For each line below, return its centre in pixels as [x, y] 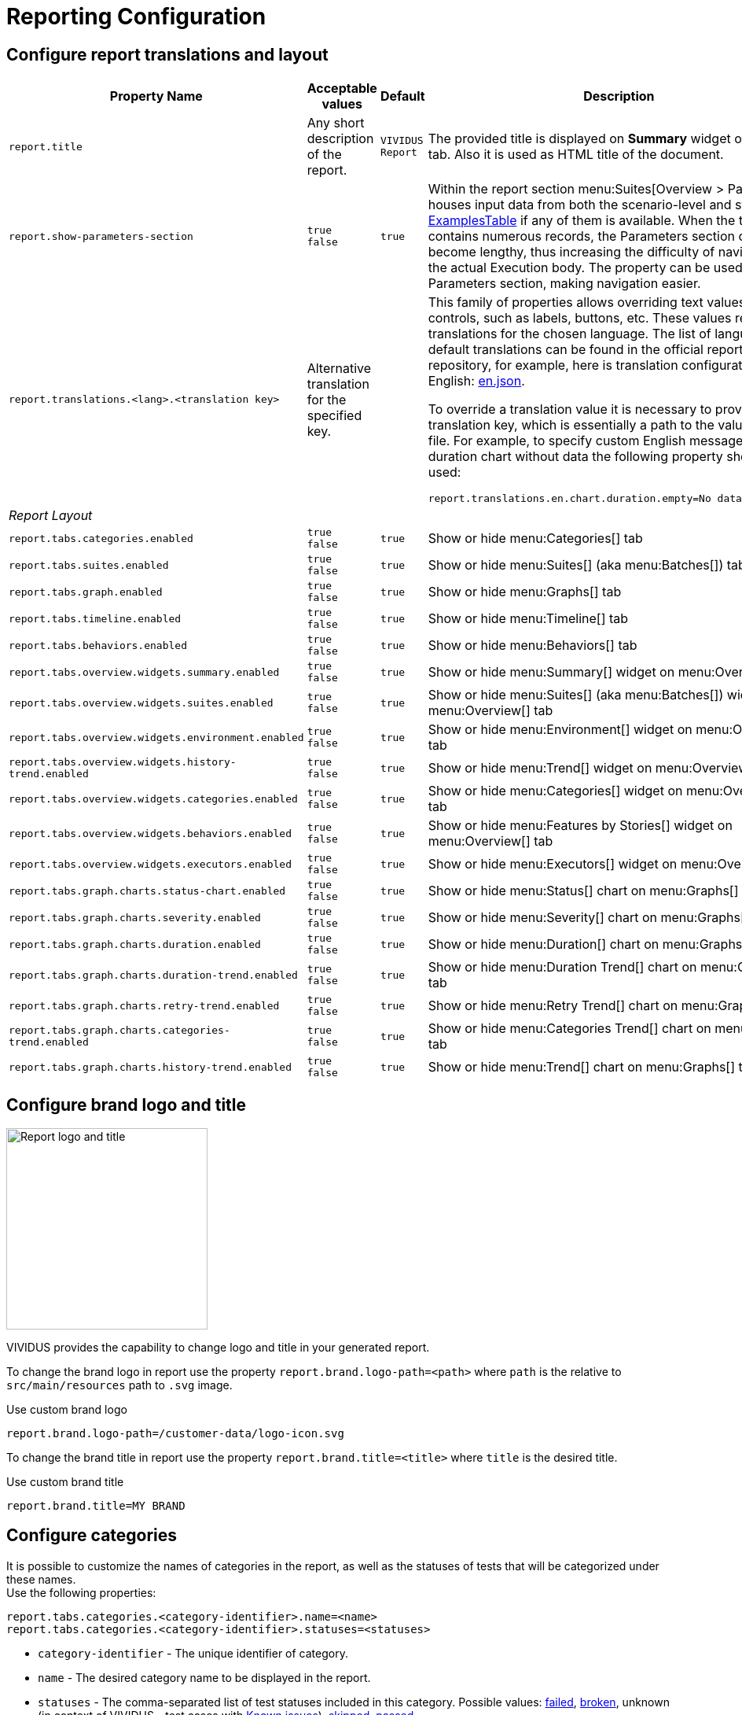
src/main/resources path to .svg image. [119, 1385]
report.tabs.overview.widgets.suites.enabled [141, 703]
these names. [41, 1579]
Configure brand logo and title [127, 1105]
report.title [46, 146]
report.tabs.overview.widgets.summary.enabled [144, 672]
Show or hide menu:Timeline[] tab [528, 619]
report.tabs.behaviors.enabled [98, 645]
